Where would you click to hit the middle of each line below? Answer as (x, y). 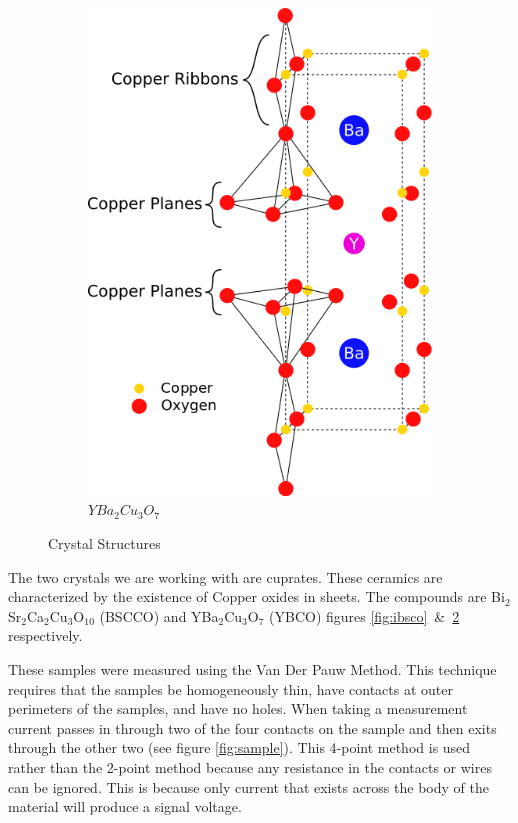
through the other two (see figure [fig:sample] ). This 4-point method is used (239, 747)
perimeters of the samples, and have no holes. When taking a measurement (238, 708)
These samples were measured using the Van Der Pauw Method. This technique (252, 669)
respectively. (45, 635)
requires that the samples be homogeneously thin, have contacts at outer (230, 688)
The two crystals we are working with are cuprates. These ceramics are (225, 576)
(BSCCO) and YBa (159, 615)
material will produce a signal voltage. (125, 806)
